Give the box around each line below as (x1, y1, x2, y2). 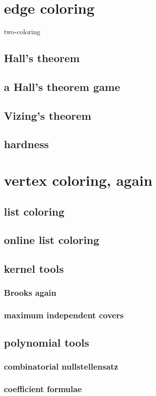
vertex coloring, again (4, 170, 153, 190)
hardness (4, 136, 49, 152)
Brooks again (4, 286, 57, 299)
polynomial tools (4, 334, 89, 350)
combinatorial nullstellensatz (4, 360, 118, 372)
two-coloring (4, 26, 40, 37)
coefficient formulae (4, 382, 82, 395)
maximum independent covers (4, 309, 124, 321)
